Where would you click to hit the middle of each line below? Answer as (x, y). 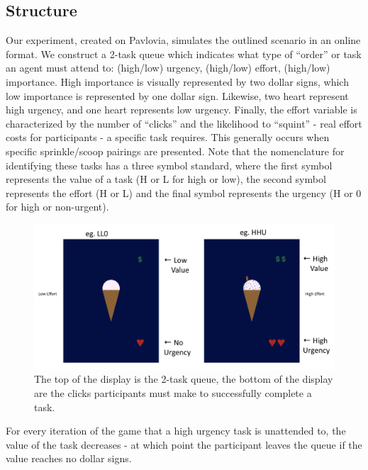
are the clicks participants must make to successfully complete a (173, 393)
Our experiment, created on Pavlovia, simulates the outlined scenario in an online (183, 40)
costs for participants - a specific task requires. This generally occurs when (168, 137)
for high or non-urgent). (57, 207)
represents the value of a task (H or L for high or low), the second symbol (166, 179)
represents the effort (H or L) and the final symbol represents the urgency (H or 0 (184, 192)
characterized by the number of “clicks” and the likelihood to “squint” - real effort (184, 123)
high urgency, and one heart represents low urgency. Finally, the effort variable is (182, 110)
